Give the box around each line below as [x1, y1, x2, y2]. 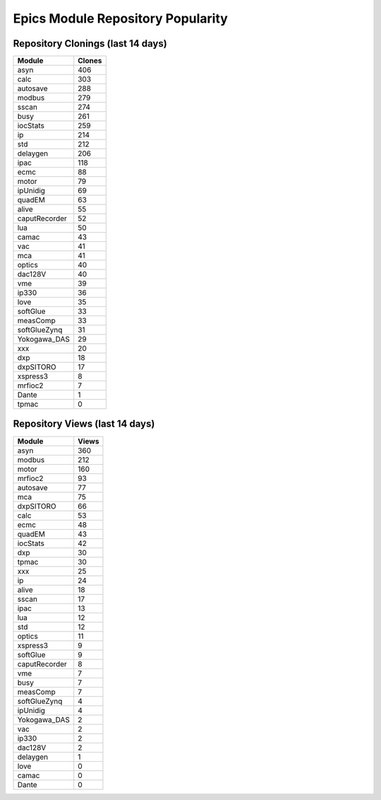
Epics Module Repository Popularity [13, 11, 229, 26]
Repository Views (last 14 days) [13, 418, 155, 430]
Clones [78, 56, 102, 66]
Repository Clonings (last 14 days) [13, 37, 167, 50]
